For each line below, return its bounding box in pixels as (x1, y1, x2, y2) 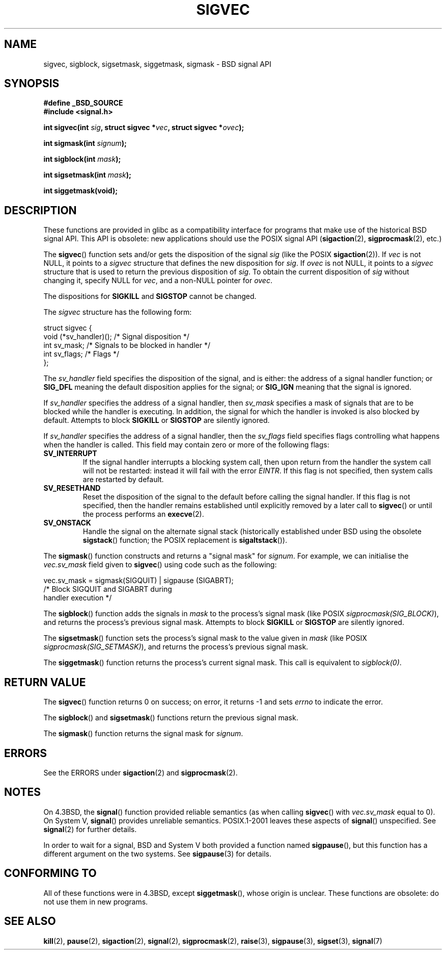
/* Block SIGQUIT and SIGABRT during (43, 585, 172, 594)
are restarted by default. (82, 475, 164, 484)
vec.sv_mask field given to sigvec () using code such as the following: (43, 560, 277, 569)
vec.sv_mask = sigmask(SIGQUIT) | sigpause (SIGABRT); (43, 576, 234, 585)
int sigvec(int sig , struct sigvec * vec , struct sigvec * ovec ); (43, 123, 244, 132)
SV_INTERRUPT (43, 449, 97, 458)
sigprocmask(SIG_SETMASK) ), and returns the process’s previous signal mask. (43, 642, 309, 651)
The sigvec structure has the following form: (43, 308, 192, 317)
